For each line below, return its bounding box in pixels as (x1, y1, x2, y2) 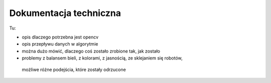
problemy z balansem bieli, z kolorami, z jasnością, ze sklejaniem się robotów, (22, 55, 183, 61)
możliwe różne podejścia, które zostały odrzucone (22, 66, 126, 72)
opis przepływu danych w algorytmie (22, 41, 98, 47)
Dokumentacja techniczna (9, 7, 121, 18)
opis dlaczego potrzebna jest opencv (22, 34, 99, 40)
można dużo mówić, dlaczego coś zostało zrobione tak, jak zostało (22, 48, 161, 54)
